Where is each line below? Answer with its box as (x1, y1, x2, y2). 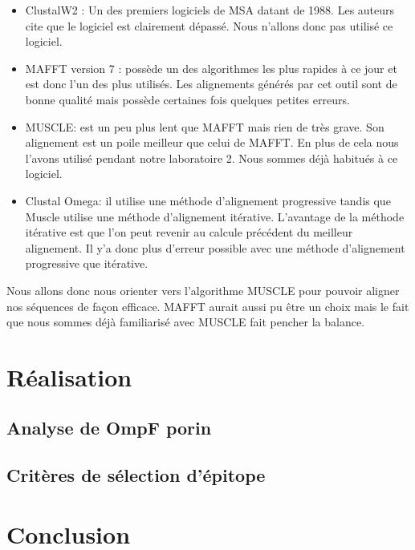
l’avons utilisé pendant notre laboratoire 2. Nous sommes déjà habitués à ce (25, 149, 398, 166)
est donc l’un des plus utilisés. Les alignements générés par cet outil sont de (25, 75, 397, 92)
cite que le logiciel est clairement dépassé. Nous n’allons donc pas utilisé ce (25, 17, 393, 34)
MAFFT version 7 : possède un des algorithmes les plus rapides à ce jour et (25, 59, 397, 76)
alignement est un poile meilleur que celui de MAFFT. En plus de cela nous (25, 134, 399, 151)
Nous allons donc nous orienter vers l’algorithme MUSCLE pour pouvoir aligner (6, 281, 400, 298)
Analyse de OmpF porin (6, 415, 212, 440)
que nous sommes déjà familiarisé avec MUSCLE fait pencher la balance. (6, 313, 365, 330)
